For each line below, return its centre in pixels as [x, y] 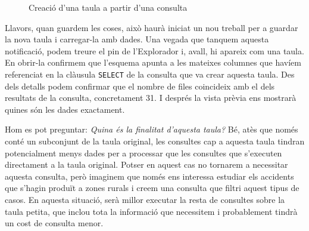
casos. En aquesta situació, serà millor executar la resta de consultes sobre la [145, 199]
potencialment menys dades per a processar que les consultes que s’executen [143, 153]
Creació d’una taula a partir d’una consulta [108, 7]
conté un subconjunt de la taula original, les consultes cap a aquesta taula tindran [155, 141]
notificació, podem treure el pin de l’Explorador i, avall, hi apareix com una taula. [154, 50]
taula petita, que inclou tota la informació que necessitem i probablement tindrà [151, 211]
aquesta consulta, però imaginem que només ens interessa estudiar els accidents [149, 176]
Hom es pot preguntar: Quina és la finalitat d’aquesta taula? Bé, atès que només [152, 129]
